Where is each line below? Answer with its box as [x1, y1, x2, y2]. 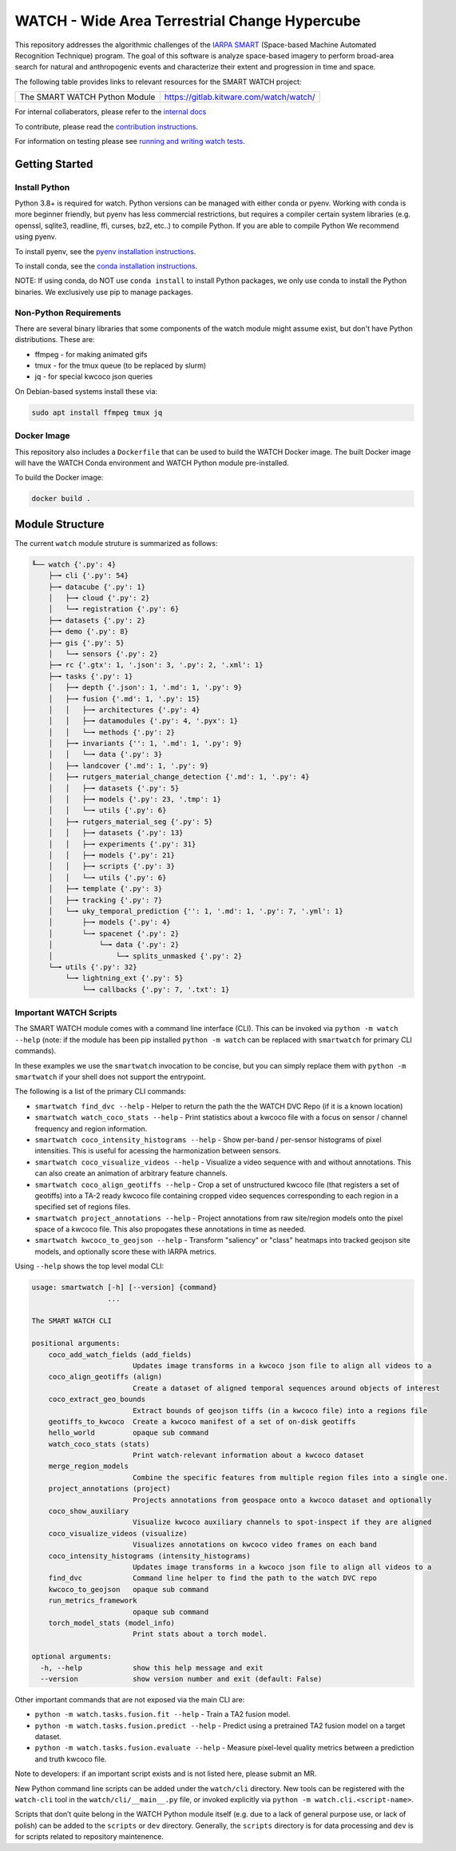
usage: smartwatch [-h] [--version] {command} [31, 1283, 217, 1292]
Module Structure [14, 517, 105, 531]
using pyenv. [14, 232, 57, 241]
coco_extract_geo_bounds [48, 1395, 146, 1404]
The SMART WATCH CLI [31, 1316, 112, 1326]
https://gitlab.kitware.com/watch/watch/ [164, 92, 315, 103]
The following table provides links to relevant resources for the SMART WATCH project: [14, 77, 302, 86]
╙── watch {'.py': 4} [31, 559, 117, 569]
